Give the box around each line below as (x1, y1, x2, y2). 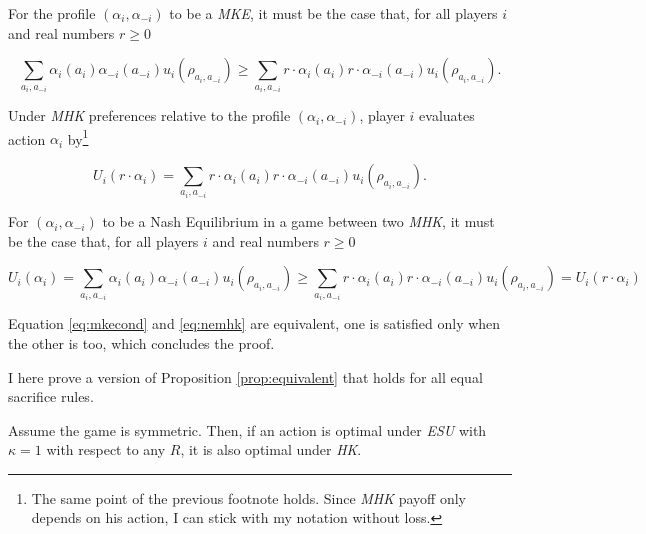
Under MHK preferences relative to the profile (8, 105, 291, 126)
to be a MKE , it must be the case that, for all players (169, 3, 498, 23)
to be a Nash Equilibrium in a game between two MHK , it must (102, 211, 495, 232)
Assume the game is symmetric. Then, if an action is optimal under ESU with (8, 419, 487, 440)
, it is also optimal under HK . (180, 439, 362, 460)
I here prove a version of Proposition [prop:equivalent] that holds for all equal (8, 366, 483, 387)
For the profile (8, 3, 96, 23)
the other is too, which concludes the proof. (8, 332, 275, 353)
